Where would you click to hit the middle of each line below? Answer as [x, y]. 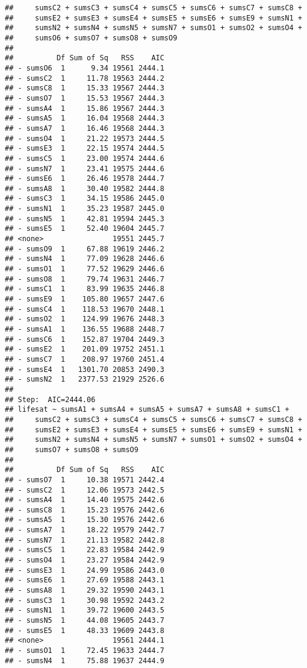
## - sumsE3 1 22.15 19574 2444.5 [85, 149]
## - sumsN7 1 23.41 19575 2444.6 [85, 169]
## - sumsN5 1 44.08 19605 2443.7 [85, 621]
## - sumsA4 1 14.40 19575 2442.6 [85, 500]
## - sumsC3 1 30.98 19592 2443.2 [85, 600]
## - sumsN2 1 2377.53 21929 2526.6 [85, 380]
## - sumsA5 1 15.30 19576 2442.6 [85, 520]
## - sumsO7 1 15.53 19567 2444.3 [85, 98]
